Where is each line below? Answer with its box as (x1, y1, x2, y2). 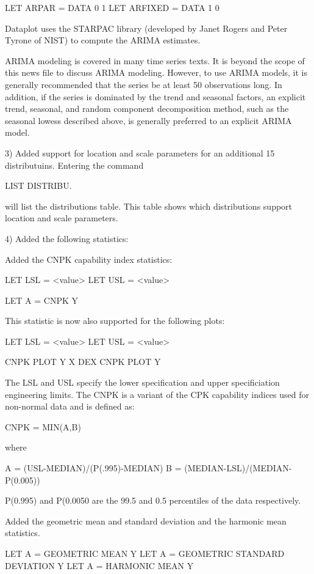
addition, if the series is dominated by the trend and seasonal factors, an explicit (5, 90, 306, 103)
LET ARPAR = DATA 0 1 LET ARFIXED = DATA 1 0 (5, 1, 219, 13)
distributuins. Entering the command (5, 158, 144, 171)
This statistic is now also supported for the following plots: (5, 314, 225, 327)
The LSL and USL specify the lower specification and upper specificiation (5, 376, 280, 389)
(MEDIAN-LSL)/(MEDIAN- (184, 462, 292, 474)
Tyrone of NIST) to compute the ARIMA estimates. (5, 34, 201, 46)
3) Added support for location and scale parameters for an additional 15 (5, 146, 275, 159)
